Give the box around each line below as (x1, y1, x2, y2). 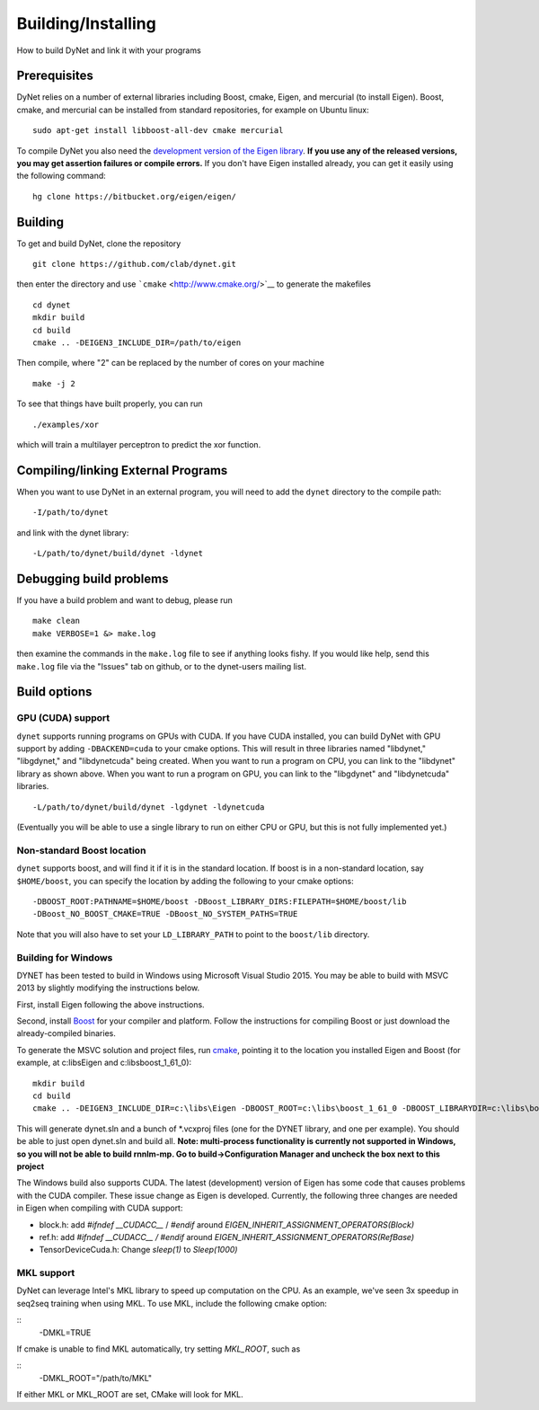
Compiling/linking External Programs (16, 463, 228, 478)
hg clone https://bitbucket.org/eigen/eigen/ (32, 191, 237, 201)
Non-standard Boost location (16, 844, 146, 856)
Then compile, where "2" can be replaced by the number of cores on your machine (16, 358, 325, 368)
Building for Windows (16, 951, 113, 963)
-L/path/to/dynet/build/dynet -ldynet (32, 548, 204, 559)
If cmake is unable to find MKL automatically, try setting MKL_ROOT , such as (16, 1343, 301, 1354)
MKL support (16, 1267, 75, 1280)
